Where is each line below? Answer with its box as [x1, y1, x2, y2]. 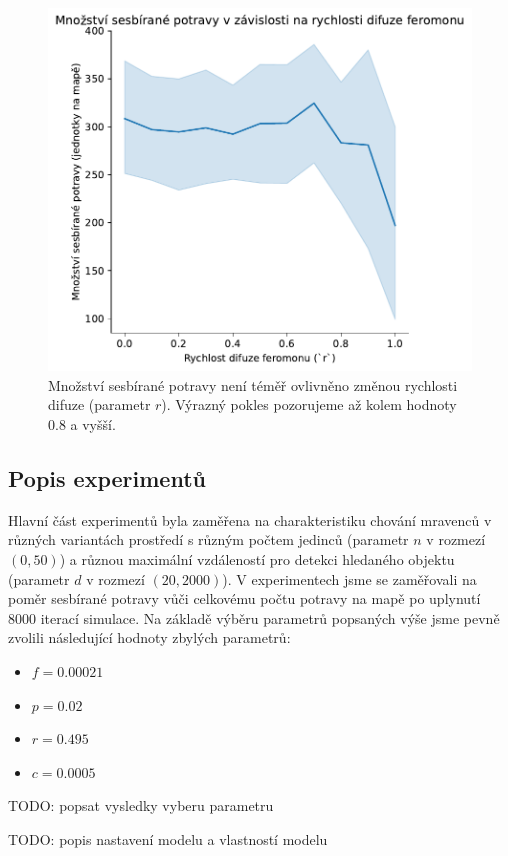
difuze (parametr [48, 394, 151, 415]
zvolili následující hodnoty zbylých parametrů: [8, 627, 291, 648]
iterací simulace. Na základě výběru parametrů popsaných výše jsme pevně [40, 607, 500, 628]
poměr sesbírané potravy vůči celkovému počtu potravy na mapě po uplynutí [8, 588, 481, 609]
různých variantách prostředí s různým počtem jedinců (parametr [8, 529, 409, 550]
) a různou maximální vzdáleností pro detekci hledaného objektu [59, 548, 455, 569]
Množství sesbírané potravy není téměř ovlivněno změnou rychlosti [48, 374, 458, 395]
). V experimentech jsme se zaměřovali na [222, 568, 477, 589]
